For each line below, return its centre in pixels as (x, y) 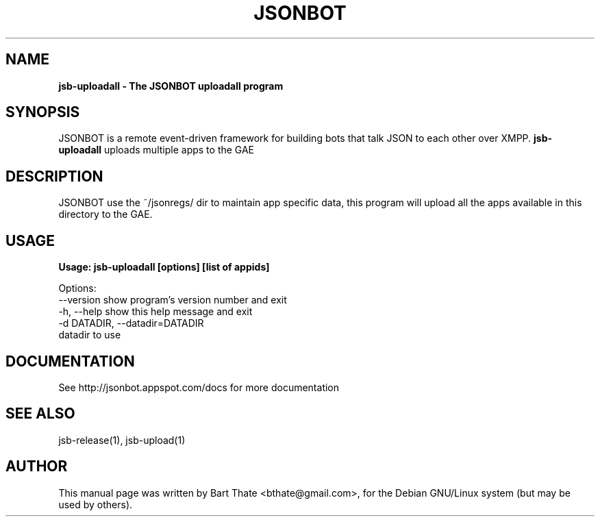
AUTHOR (37, 467)
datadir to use (90, 335)
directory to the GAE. (105, 214)
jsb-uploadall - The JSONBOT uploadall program (171, 86)
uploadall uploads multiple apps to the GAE (157, 150)
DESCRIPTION (54, 176)
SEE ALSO (40, 414)
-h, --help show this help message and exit (155, 312)
